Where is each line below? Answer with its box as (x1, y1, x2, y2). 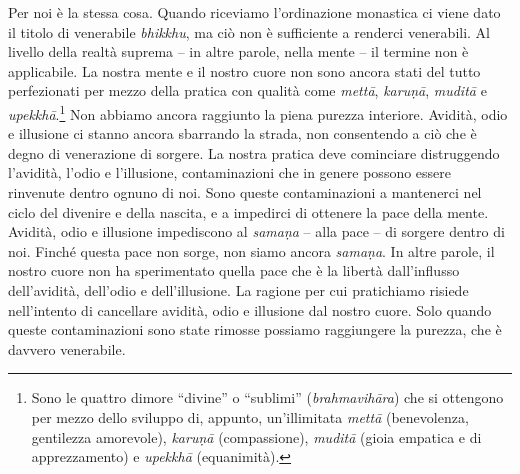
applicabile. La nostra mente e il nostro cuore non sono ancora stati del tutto (8, 60, 481, 81)
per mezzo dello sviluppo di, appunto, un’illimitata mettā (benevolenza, (31, 406, 469, 427)
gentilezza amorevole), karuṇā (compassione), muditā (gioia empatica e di (31, 426, 482, 447)
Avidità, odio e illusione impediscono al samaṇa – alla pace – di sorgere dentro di (8, 221, 505, 242)
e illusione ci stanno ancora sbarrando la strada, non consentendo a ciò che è (8, 123, 477, 144)
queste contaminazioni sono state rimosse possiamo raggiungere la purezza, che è (8, 319, 502, 340)
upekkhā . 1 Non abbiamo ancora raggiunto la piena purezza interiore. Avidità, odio (8, 100, 508, 124)
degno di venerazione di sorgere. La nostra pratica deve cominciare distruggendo (8, 142, 500, 163)
